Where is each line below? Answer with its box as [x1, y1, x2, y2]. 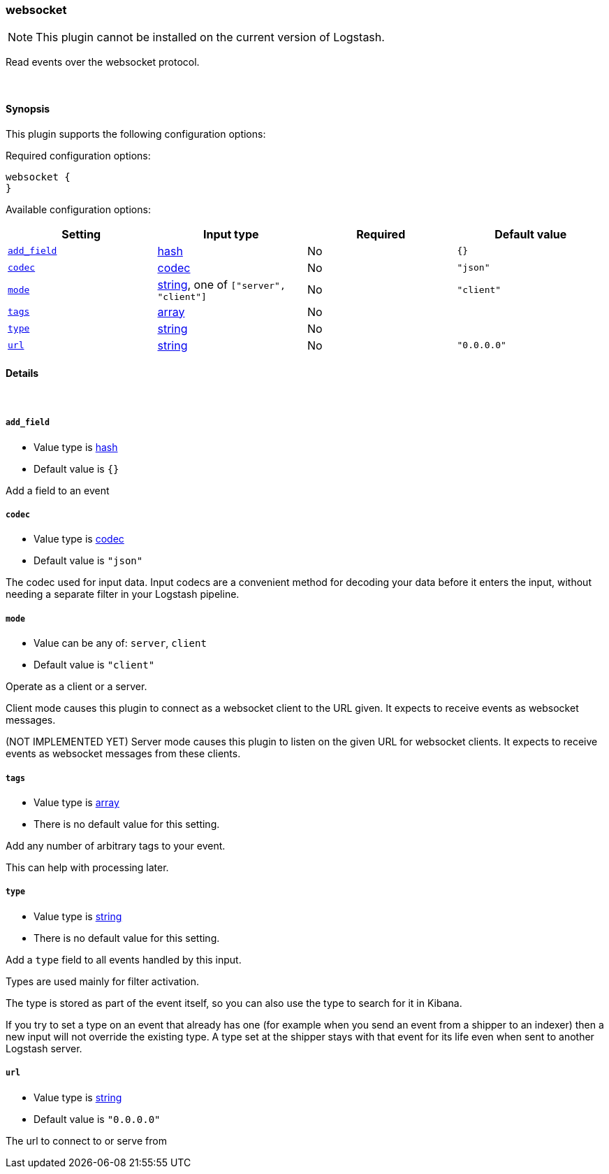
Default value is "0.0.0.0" [34, 1112, 161, 1125]
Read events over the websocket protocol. [6, 56, 200, 69]
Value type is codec [34, 533, 124, 545]
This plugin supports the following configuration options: [6, 127, 266, 140]
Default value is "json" [34, 554, 143, 567]
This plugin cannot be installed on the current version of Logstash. [36, 30, 385, 45]
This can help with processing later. [6, 861, 169, 873]
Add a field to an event [6, 484, 110, 496]
